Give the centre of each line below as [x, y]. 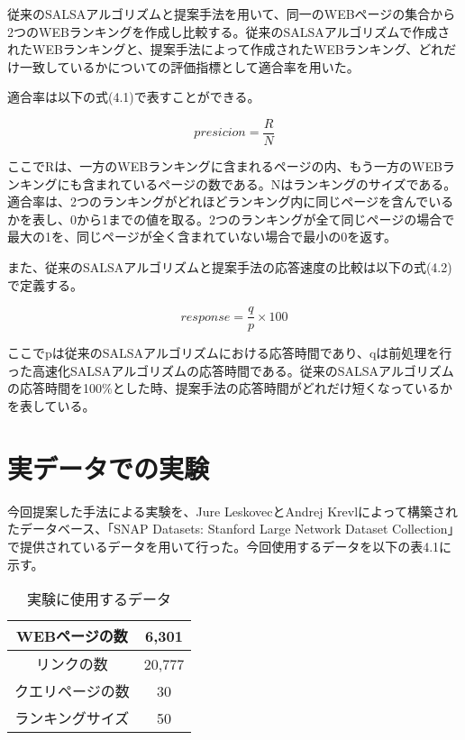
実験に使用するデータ [100, 599]
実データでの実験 [109, 467]
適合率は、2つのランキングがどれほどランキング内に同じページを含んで [218, 201]
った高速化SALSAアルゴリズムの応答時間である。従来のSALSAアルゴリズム [231, 370]
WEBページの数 [72, 636]
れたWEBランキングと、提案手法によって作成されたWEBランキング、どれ [226, 49]
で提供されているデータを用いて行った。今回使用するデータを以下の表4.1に [230, 546]
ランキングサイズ [72, 718]
